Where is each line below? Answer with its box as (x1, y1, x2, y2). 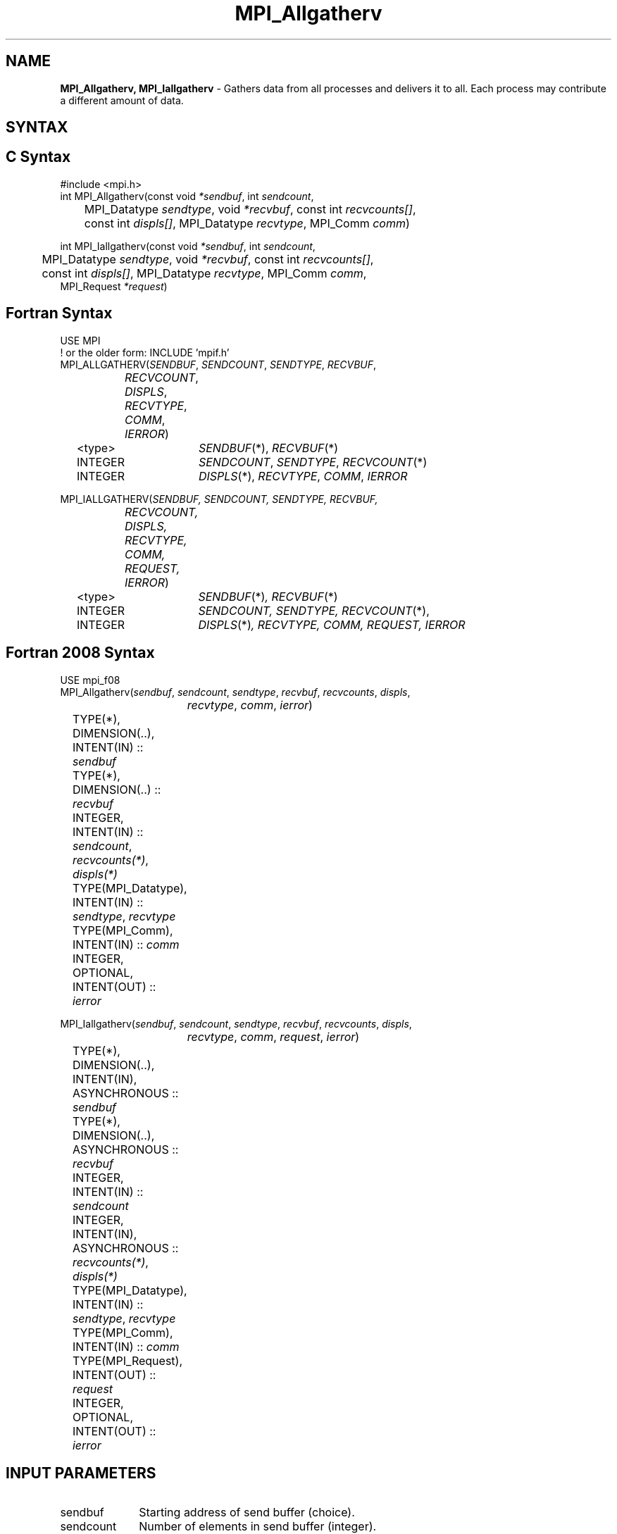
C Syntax (6, 148, 71, 166)
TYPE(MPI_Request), (72, 1353, 182, 1368)
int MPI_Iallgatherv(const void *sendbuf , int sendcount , (60, 239, 316, 252)
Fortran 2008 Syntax (6, 644, 155, 662)
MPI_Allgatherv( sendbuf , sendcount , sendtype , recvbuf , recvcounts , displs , (60, 685, 411, 698)
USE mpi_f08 (60, 673, 120, 686)
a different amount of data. (60, 94, 184, 106)
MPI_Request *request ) (60, 280, 168, 292)
